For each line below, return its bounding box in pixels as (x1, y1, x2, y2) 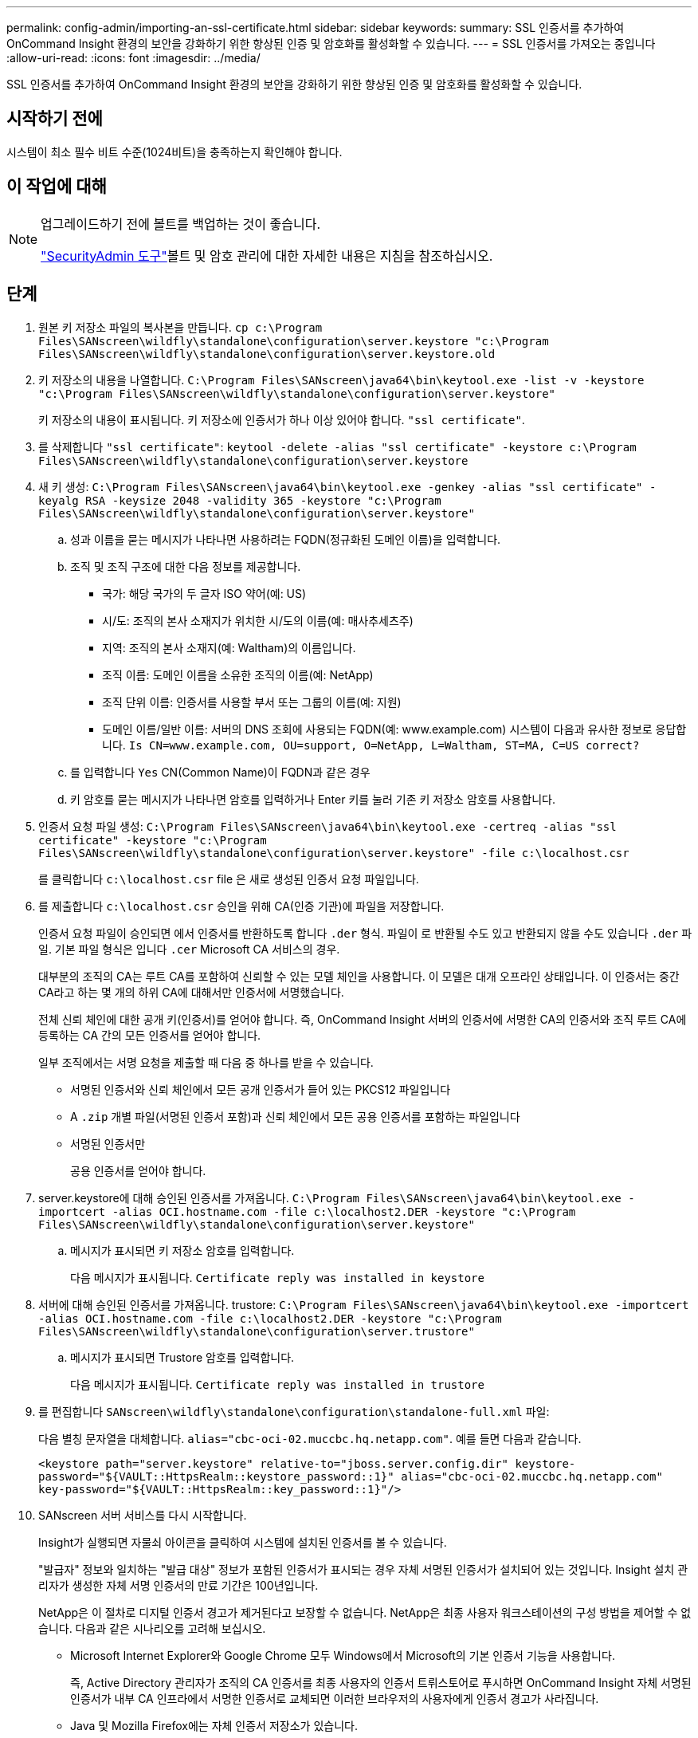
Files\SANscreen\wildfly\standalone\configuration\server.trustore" (38, 1324, 475, 1338)
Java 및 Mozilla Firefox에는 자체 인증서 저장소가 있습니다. (70, 1718, 358, 1732)
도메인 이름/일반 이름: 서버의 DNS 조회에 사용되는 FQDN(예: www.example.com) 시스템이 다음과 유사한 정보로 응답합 (102, 722, 687, 736)
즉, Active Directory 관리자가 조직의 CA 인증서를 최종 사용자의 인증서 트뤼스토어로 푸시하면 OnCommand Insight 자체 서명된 (70, 1675, 692, 1689)
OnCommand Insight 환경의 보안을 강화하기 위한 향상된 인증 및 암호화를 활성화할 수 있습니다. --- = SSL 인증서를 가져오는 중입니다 (6, 37, 656, 50)
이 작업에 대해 (6, 176, 107, 197)
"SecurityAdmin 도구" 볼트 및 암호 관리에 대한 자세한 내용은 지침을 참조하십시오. (41, 247, 493, 264)
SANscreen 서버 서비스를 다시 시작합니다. (38, 1508, 247, 1522)
